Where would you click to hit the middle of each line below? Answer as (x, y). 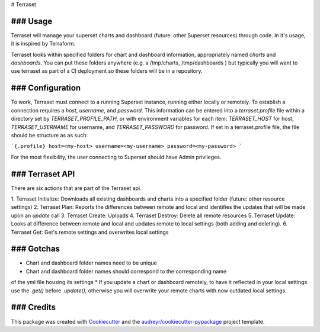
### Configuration (46, 88)
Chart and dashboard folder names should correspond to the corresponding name (126, 271)
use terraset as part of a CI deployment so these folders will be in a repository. (107, 71)
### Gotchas (36, 249)
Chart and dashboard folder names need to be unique (91, 263)
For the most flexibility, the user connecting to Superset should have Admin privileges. (116, 157)
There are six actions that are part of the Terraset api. (76, 188)
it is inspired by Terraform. (43, 44)
